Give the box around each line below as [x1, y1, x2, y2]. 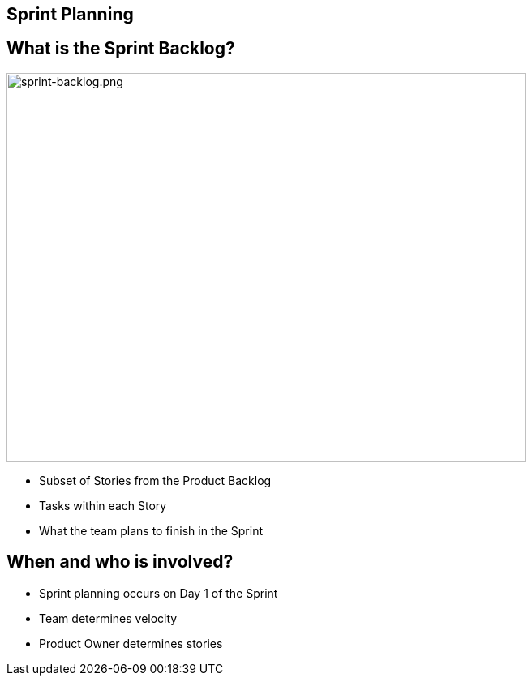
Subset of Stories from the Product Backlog [39, 473, 272, 487]
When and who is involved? [6, 551, 234, 573]
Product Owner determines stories [39, 636, 223, 650]
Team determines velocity [39, 611, 178, 625]
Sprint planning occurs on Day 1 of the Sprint [39, 585, 278, 600]
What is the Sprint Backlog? [6, 38, 235, 59]
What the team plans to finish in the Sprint [39, 523, 264, 538]
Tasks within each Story [39, 498, 167, 513]
